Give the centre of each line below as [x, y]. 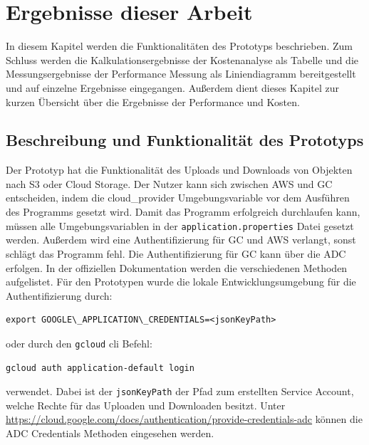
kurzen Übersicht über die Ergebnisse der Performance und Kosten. [153, 101]
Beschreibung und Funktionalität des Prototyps [185, 140]
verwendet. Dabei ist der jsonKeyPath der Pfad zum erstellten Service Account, [180, 391]
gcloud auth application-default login [100, 368]
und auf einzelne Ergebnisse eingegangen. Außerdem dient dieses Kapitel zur [173, 87]
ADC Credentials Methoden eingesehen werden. [110, 433]
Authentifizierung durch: [59, 295]
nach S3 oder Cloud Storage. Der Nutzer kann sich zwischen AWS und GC [169, 183]
